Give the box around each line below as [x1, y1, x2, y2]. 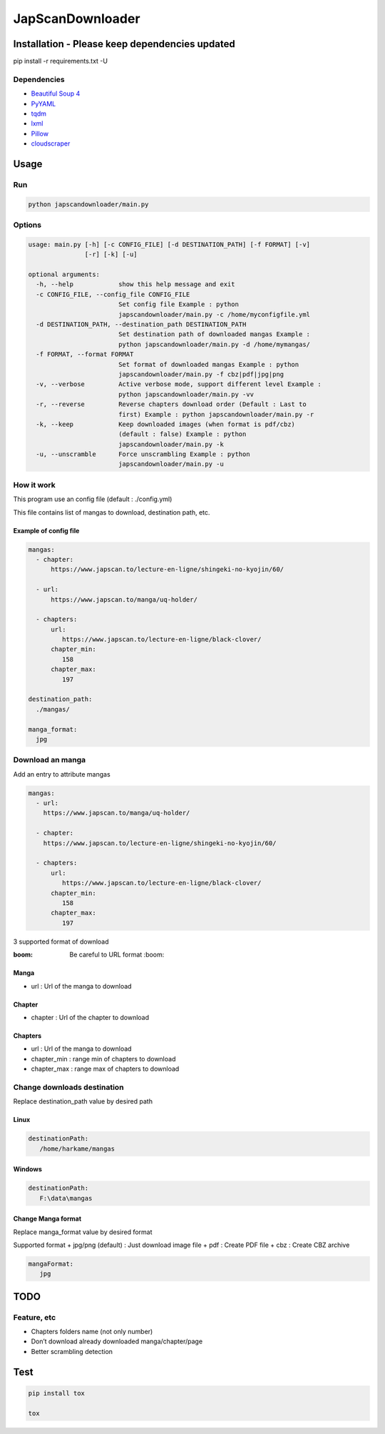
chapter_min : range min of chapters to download [31, 1054, 176, 1063]
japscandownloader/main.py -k [118, 440, 224, 448]
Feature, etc [13, 1312, 56, 1322]
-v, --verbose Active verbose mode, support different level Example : [36, 380, 322, 388]
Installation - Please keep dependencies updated [13, 38, 235, 50]
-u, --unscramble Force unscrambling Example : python [36, 450, 250, 458]
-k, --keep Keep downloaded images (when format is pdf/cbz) [36, 420, 296, 428]
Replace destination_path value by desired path [13, 1097, 153, 1106]
